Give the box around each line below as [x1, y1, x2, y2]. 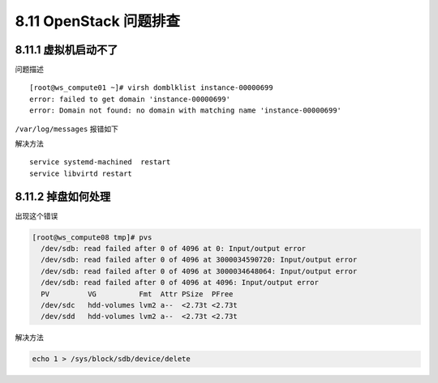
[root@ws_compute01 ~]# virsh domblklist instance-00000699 [29, 83, 273, 92]
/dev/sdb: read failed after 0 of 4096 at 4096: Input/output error [41, 278, 320, 287]
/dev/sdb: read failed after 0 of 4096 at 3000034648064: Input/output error [41, 266, 358, 275]
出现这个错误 [15, 211, 58, 220]
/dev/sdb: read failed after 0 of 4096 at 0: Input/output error [41, 244, 307, 253]
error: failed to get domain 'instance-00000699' [29, 94, 231, 104]
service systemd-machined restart [29, 158, 171, 167]
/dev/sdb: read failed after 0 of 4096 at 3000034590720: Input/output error [41, 255, 358, 265]
